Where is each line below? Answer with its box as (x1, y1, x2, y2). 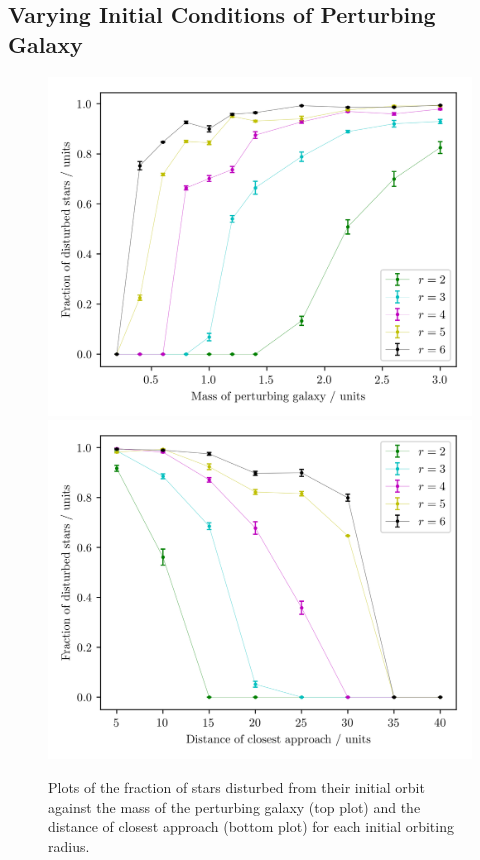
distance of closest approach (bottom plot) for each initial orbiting (48, 816, 454, 837)
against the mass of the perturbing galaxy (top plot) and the (48, 796, 421, 817)
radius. (48, 835, 90, 856)
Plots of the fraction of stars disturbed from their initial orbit (48, 777, 425, 797)
